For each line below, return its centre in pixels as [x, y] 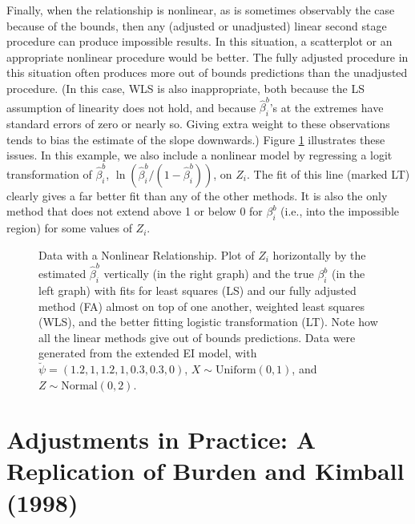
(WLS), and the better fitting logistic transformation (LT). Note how [208, 322]
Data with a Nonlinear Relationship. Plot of [147, 254]
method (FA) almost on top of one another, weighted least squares [201, 306]
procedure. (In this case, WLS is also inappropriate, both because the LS [186, 88]
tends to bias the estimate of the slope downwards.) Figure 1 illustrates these [196, 139]
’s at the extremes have [326, 107]
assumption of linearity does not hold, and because [131, 107]
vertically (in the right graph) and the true [209, 274]
